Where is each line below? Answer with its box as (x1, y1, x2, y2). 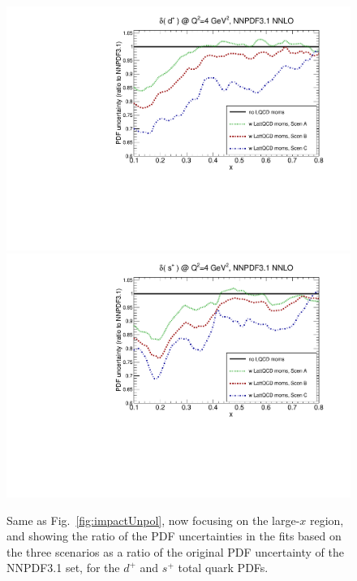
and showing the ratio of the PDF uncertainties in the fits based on (6, 527, 342, 544)
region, (309, 511, 344, 528)
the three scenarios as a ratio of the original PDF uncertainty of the (6, 543, 344, 560)
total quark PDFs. (178, 559, 269, 576)
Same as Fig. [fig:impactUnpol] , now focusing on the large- (6, 511, 300, 528)
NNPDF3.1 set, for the (6, 559, 120, 576)
